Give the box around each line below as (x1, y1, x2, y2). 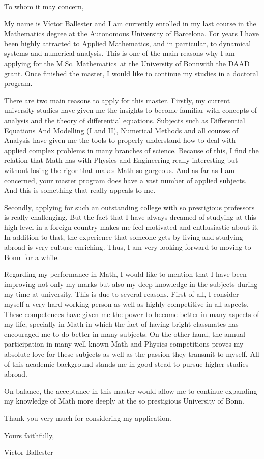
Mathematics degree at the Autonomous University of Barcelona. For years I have (4, 28, 259, 39)
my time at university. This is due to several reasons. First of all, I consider (4, 289, 239, 299)
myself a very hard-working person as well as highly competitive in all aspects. (4, 299, 249, 309)
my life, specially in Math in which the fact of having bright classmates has (4, 319, 239, 329)
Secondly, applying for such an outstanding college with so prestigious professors (4, 202, 255, 212)
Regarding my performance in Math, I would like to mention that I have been (4, 269, 247, 279)
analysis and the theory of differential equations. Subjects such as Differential (4, 114, 245, 125)
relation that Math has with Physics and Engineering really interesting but (4, 155, 238, 165)
